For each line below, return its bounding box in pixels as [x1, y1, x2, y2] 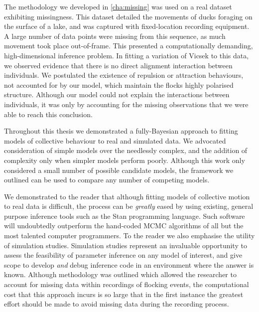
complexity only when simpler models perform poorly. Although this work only [4, 155, 245, 165]
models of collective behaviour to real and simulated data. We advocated [4, 135, 226, 146]
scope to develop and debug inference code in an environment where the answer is [4, 259, 254, 270]
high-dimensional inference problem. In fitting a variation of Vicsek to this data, [4, 50, 249, 60]
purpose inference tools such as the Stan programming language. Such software [4, 210, 245, 221]
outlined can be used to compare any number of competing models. [4, 174, 210, 185]
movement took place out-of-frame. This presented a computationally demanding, [4, 40, 253, 51]
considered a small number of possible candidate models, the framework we [4, 164, 234, 175]
